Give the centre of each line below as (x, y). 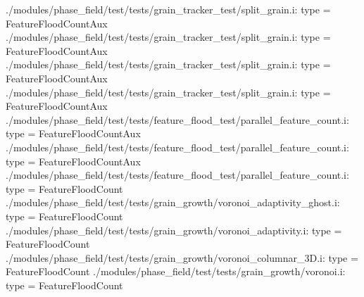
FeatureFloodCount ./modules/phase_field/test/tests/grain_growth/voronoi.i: (176, 271)
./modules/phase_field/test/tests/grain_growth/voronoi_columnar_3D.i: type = (182, 257)
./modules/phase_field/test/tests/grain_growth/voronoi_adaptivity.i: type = (174, 230)
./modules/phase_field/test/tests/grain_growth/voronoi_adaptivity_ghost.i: (173, 202)
